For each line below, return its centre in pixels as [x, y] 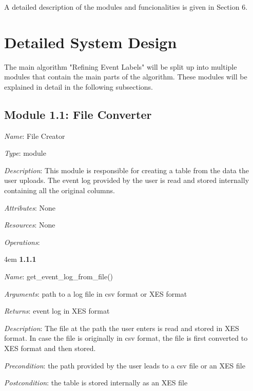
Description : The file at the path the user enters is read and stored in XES [122, 328]
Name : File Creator [35, 136]
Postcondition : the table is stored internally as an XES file [96, 383]
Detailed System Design [91, 42]
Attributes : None [30, 207]
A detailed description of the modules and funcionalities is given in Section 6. [126, 7]
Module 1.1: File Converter [78, 114]
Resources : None [30, 225]
